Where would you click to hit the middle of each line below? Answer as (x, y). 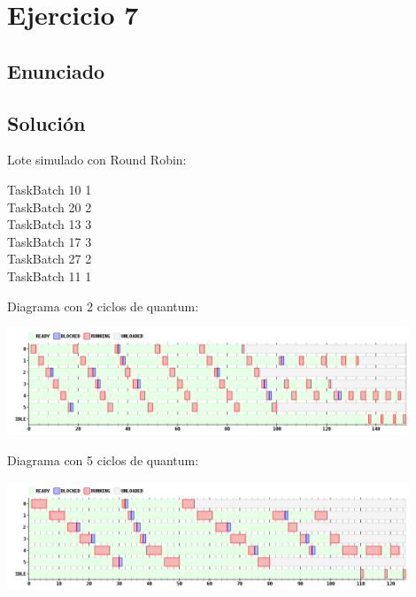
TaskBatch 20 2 (50, 207)
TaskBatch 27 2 (50, 259)
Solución (46, 122)
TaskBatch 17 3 (50, 241)
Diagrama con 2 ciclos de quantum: (103, 306)
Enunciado (56, 70)
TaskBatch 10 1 (50, 189)
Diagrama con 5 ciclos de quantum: (103, 459)
